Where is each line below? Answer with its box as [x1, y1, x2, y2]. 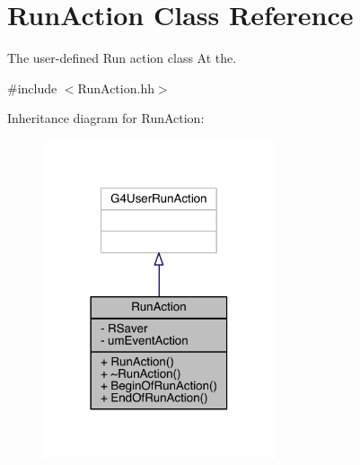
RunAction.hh [77, 78, 154, 97]
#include [7, 78, 57, 97]
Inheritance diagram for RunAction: [7, 109, 205, 127]
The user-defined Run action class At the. [7, 48, 237, 67]
